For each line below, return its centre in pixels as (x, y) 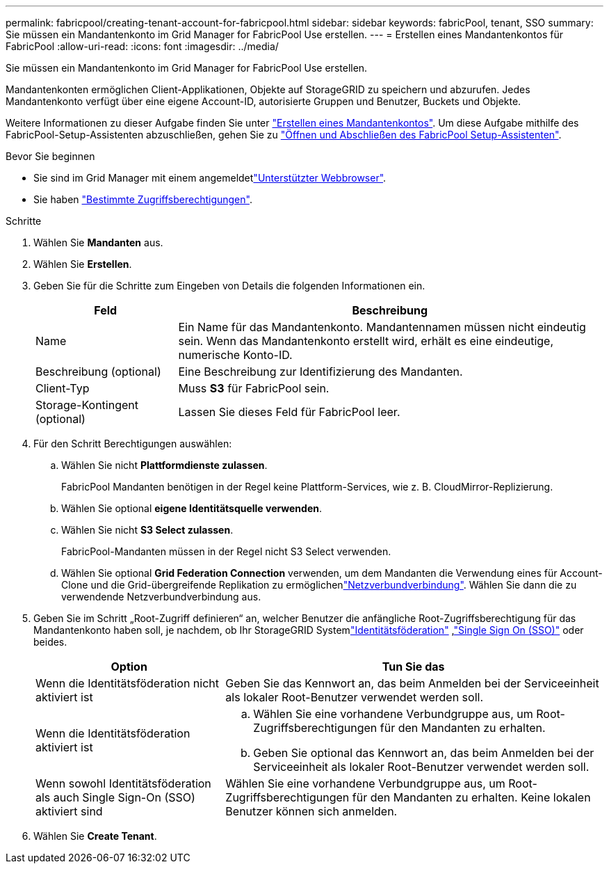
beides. (50, 642)
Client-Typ (63, 388)
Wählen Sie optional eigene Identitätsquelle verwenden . (192, 508)
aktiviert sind (69, 811)
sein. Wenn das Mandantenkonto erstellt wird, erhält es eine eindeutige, (366, 341)
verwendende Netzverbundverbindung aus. (161, 597)
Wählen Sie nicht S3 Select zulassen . (147, 530)
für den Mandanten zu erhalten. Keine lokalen (471, 797)
